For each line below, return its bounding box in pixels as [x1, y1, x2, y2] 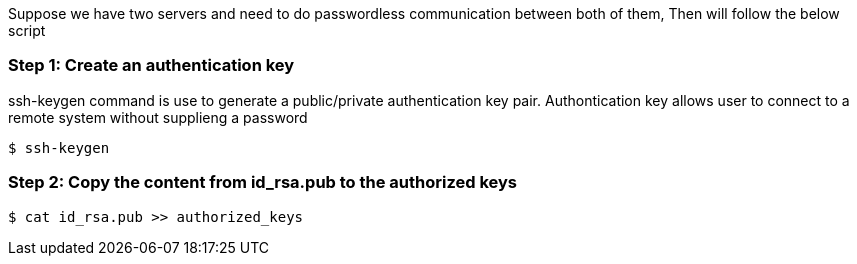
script [8, 22, 46, 39]
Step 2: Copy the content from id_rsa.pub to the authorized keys [8, 172, 517, 193]
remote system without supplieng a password [8, 108, 308, 126]
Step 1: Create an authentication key [8, 55, 295, 76]
